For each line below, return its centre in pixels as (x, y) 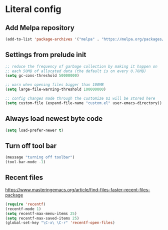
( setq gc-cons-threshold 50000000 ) (42, 76)
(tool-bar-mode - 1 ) (25, 162)
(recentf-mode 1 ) (23, 209)
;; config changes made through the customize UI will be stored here (80, 99)
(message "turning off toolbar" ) (40, 157)
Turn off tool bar (31, 146)
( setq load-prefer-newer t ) (34, 130)
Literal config (33, 9)
